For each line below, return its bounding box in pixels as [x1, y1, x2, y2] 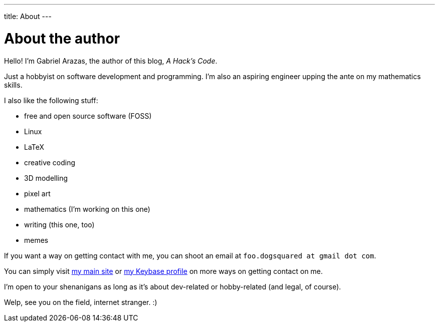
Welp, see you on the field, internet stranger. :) [4, 297, 157, 306]
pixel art [24, 189, 51, 198]
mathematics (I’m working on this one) [24, 204, 150, 213]
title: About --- [4, 12, 52, 21]
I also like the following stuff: [4, 96, 98, 105]
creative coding [24, 158, 76, 167]
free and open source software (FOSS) [24, 111, 152, 120]
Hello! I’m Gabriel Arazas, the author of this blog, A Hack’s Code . [4, 56, 217, 65]
